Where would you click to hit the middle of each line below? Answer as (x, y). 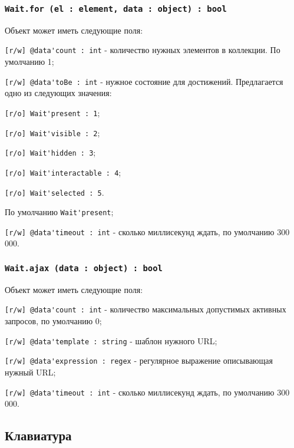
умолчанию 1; (29, 62)
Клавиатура (38, 435)
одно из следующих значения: (58, 93)
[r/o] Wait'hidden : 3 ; (50, 152)
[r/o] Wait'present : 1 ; (52, 112)
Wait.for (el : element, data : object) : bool (116, 9)
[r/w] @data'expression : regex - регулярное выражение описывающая (139, 360)
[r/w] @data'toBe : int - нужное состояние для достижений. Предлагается (144, 81)
